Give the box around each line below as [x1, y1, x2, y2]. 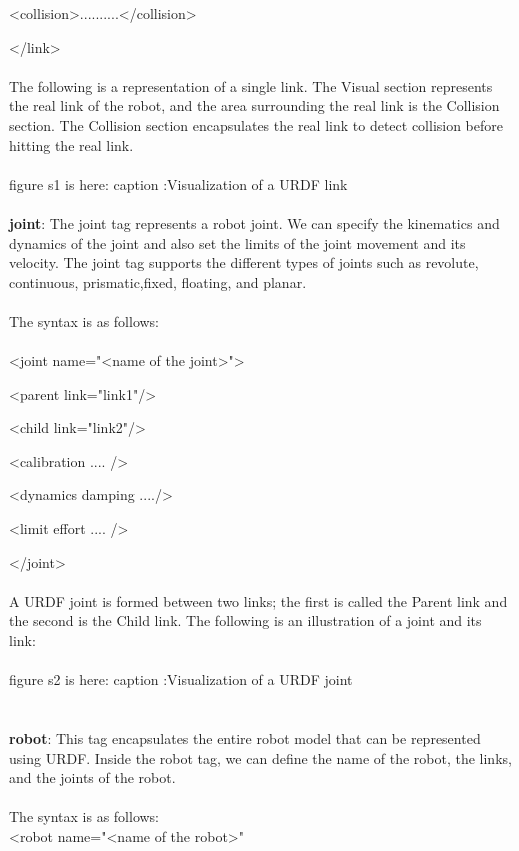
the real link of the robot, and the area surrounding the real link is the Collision [9, 95, 500, 116]
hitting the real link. [9, 134, 134, 155]
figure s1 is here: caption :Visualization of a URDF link [9, 173, 348, 194]
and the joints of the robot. [9, 767, 176, 788]
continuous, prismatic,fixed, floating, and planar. [9, 271, 307, 292]
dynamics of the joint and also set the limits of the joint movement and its [9, 232, 466, 253]
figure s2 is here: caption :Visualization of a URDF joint [9, 669, 353, 690]
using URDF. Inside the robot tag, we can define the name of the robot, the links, [9, 747, 512, 768]
